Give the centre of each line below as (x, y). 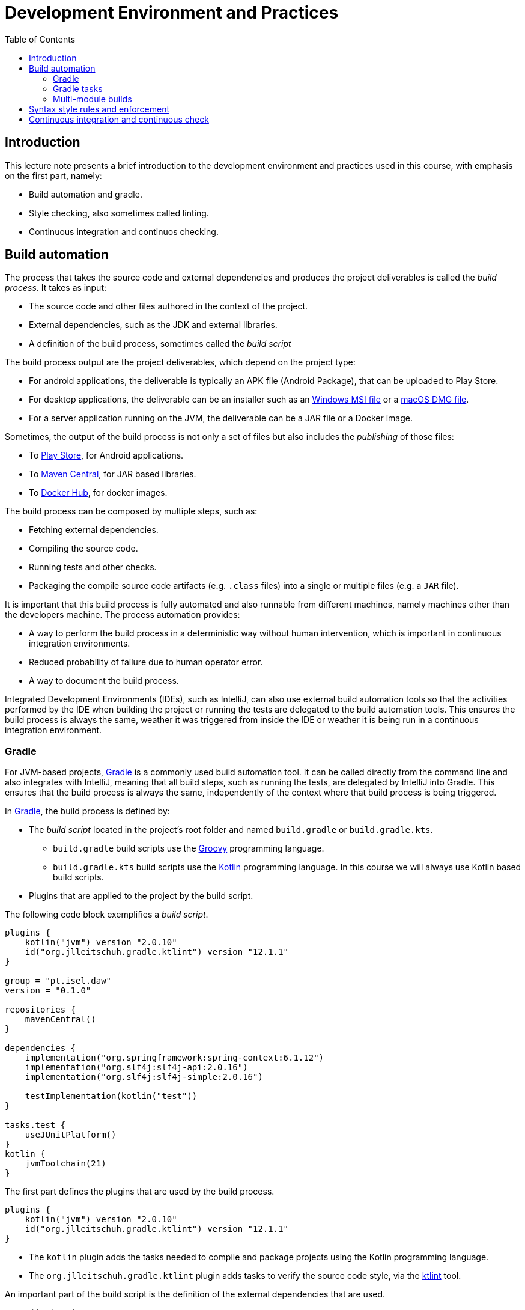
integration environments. (80, 644)
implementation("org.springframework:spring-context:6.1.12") (174, 1058)
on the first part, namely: (53, 175)
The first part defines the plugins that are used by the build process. (140, 1192)
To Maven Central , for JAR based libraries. (113, 474)
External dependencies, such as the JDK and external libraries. (153, 325)
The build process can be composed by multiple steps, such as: (131, 511)
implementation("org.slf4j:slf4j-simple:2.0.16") (144, 1077)
